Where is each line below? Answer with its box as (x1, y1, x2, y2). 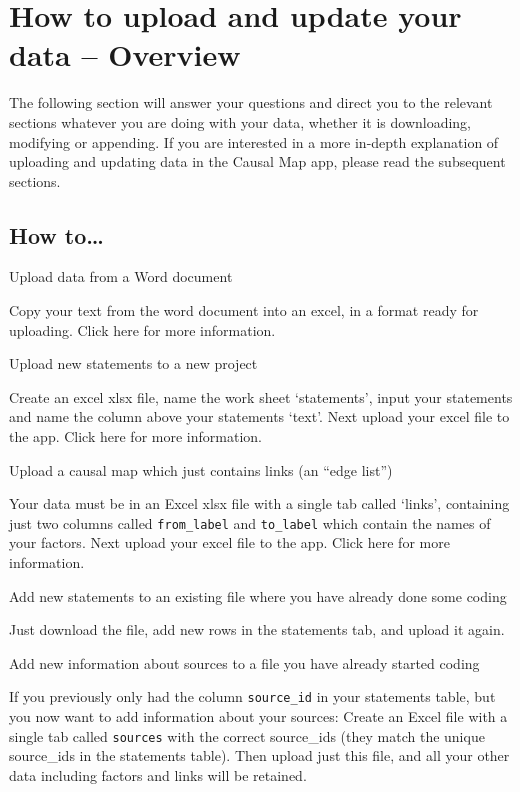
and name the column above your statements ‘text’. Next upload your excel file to (9, 406, 510, 427)
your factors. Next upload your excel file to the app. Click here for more (9, 532, 450, 553)
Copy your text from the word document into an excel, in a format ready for (9, 300, 479, 321)
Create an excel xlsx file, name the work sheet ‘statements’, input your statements (9, 386, 513, 407)
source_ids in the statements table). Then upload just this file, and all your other (9, 745, 510, 766)
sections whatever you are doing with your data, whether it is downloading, (9, 111, 472, 132)
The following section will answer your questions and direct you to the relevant (9, 92, 493, 113)
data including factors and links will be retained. (9, 764, 307, 785)
